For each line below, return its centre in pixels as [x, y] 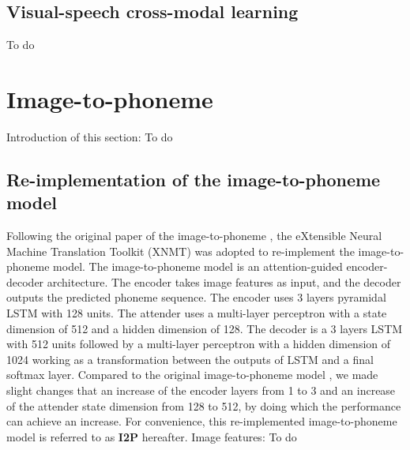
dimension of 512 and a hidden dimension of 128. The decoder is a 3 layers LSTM [205, 328]
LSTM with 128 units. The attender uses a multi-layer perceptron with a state [197, 313]
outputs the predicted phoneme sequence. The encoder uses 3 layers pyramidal [196, 297]
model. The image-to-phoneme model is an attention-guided [198, 266]
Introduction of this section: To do [90, 136]
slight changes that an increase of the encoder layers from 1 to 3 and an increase [201, 390]
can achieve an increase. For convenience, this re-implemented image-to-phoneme [202, 421]
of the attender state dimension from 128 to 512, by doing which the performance [204, 405]
